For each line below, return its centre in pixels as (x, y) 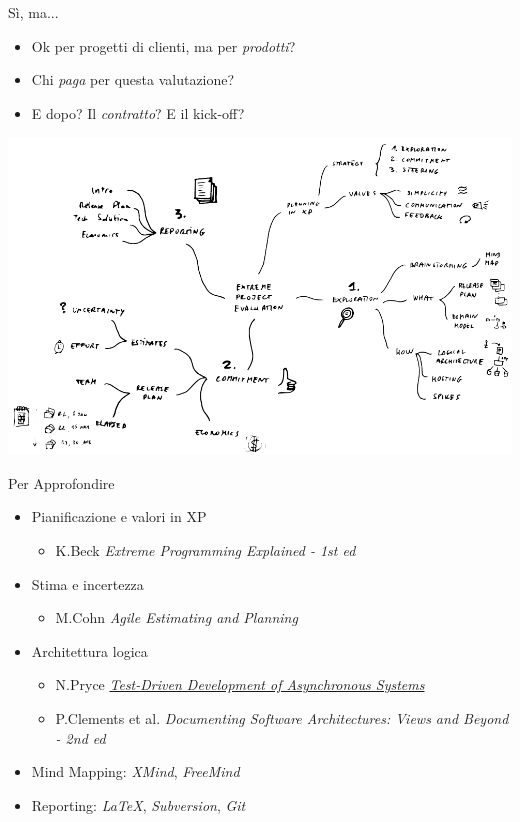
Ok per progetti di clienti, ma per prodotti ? (163, 45)
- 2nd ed (80, 737)
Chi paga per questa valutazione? (133, 79)
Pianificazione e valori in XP (119, 516)
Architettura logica (89, 650)
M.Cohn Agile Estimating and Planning (176, 617)
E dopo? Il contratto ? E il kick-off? (138, 112)
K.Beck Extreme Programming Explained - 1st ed (205, 550)
